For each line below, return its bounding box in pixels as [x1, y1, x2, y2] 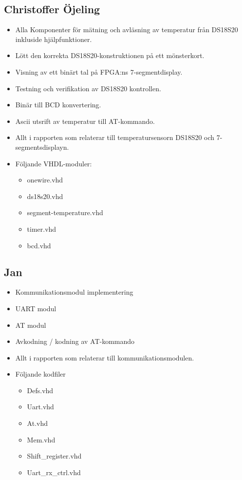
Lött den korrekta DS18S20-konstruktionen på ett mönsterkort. [15, 50, 205, 60]
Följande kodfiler [15, 369, 66, 379]
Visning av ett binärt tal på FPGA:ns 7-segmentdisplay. [15, 66, 183, 77]
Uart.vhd [27, 401, 54, 412]
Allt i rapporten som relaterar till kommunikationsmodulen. [15, 352, 194, 362]
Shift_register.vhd [27, 451, 82, 461]
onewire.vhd [27, 175, 63, 185]
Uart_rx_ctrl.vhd [27, 467, 81, 477]
